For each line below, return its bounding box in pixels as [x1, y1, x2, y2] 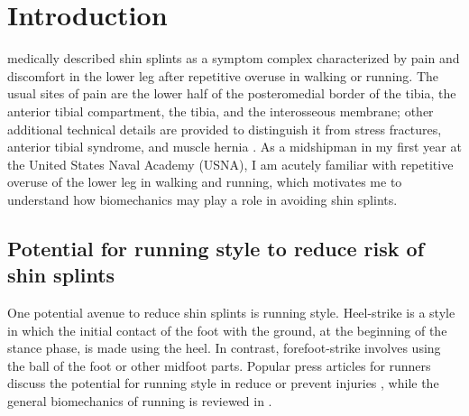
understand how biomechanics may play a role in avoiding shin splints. [7, 190, 398, 208]
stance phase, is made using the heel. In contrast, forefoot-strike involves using [7, 338, 441, 357]
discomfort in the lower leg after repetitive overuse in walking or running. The [7, 66, 438, 85]
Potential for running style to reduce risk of [7, 234, 424, 262]
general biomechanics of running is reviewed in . [7, 392, 272, 411]
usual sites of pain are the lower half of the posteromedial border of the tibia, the [7, 84, 456, 103]
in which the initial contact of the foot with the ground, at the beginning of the [7, 320, 447, 339]
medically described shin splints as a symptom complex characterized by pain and [7, 49, 460, 68]
